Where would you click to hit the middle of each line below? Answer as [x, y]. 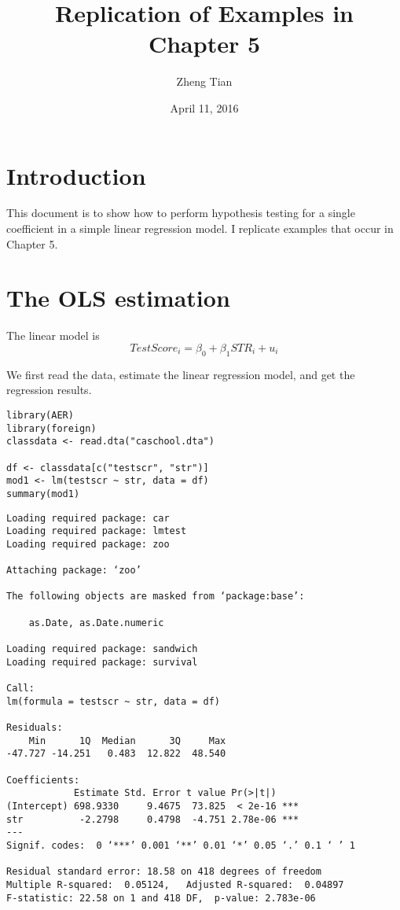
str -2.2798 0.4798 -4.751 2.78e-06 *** [153, 819]
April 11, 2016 [204, 107]
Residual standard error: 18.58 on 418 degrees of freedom [164, 872]
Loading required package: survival [102, 662]
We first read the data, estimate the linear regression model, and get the [181, 374]
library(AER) [40, 415]
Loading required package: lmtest [97, 531]
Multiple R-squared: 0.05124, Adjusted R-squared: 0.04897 [175, 884]
